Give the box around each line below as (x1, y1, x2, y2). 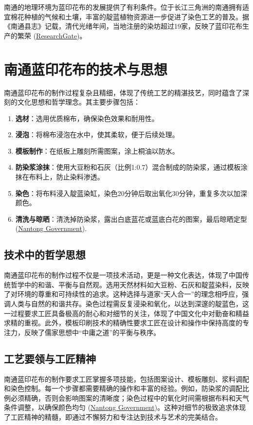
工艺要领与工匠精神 (4, 351, 96, 366)
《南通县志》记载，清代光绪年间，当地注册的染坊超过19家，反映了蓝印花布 (4, 21, 242, 31)
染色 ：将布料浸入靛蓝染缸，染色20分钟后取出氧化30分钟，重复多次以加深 (15, 188, 247, 198)
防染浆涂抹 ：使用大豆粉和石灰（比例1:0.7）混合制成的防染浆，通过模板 (15, 162, 241, 172)
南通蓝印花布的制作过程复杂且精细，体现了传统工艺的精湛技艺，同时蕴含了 (4, 87, 242, 97)
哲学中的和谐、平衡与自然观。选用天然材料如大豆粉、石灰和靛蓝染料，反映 (10, 279, 249, 289)
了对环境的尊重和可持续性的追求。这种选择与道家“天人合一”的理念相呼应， (4, 289, 242, 299)
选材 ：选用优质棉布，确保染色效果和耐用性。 (15, 113, 159, 123)
